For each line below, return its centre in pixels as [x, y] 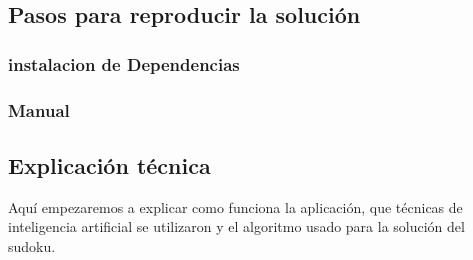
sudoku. [32, 245]
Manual [39, 109]
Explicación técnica [109, 164]
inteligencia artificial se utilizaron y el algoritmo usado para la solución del [236, 226]
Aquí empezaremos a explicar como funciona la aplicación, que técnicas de [235, 206]
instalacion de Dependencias [124, 63]
